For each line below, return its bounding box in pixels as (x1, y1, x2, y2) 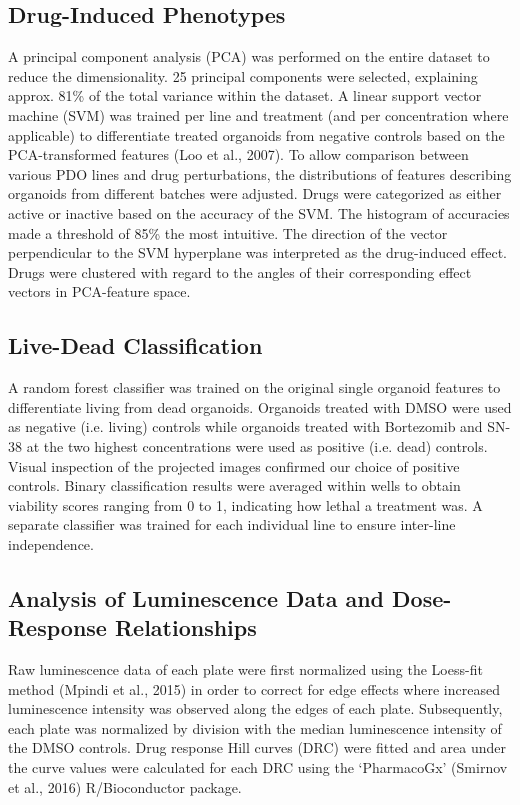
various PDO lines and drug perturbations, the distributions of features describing (8, 163, 512, 184)
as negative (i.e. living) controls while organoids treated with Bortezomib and (8, 416, 483, 437)
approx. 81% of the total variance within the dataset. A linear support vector (8, 85, 482, 106)
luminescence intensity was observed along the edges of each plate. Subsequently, (8, 698, 503, 719)
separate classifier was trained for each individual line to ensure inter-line (8, 514, 456, 535)
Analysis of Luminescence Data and (8, 582, 385, 613)
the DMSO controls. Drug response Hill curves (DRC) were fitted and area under (8, 737, 506, 758)
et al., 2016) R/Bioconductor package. (8, 776, 242, 797)
